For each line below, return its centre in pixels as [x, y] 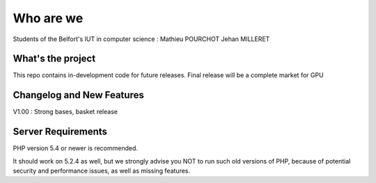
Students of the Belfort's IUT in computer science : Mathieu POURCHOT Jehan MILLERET [141, 39]
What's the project [54, 59]
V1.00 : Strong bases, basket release [65, 112]
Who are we [48, 18]
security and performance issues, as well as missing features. [102, 171]
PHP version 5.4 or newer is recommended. [76, 148]
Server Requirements [60, 132]
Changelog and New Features [78, 95]
